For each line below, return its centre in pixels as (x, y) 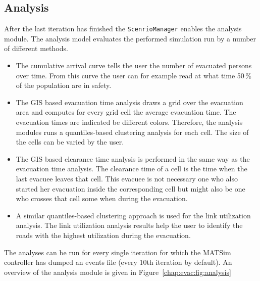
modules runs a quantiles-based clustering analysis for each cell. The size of (132, 132)
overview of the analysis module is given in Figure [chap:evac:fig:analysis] (118, 272)
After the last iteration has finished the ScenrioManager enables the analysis (123, 29)
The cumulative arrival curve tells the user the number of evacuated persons (134, 65)
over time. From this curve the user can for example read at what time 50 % (134, 75)
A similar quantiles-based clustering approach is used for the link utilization (133, 215)
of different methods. (36, 48)
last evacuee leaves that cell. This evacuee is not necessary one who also (127, 178)
